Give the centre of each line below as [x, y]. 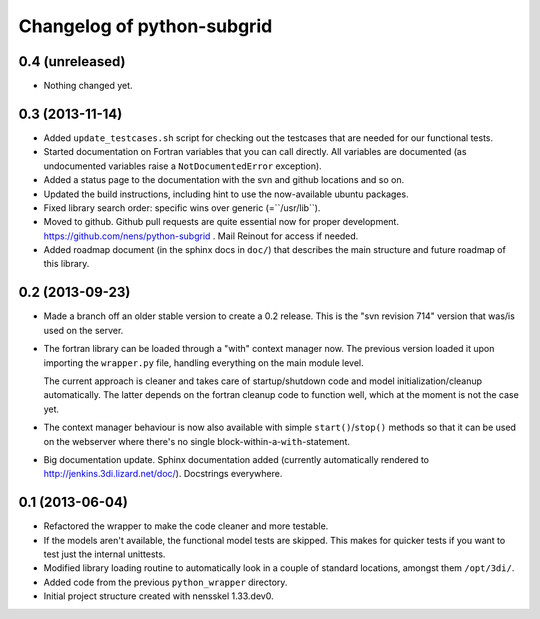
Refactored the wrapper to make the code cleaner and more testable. [186, 526]
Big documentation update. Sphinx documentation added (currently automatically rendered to [236, 459]
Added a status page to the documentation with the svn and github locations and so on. [224, 180]
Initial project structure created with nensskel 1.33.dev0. [158, 596]
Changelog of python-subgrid [145, 26]
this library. [66, 264]
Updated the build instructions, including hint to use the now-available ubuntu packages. [226, 194]
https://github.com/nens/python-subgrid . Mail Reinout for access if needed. [201, 236]
